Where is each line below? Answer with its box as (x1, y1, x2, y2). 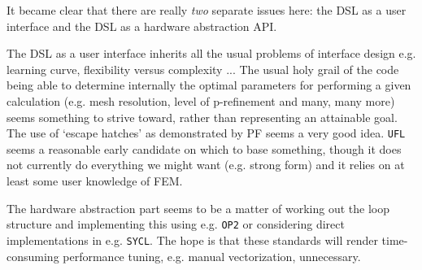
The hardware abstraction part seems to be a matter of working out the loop (7, 199, 390, 216)
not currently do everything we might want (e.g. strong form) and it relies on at (7, 156, 405, 173)
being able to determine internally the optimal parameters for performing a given (7, 76, 411, 94)
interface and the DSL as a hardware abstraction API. (7, 17, 277, 34)
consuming (7, 247, 59, 264)
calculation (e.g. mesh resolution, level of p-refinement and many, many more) (7, 92, 395, 109)
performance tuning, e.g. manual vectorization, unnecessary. (63, 247, 361, 264)
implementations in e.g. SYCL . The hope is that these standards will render (7, 231, 378, 248)
